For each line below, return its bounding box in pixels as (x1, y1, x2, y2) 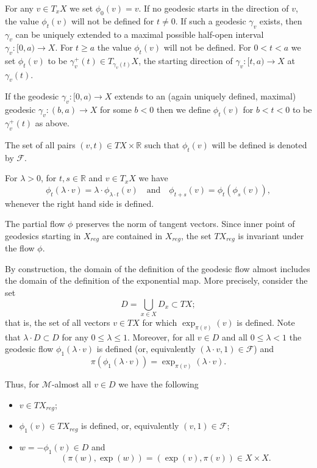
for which (142, 315, 177, 328)
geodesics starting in (5, 229, 81, 242)
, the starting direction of (138, 54, 233, 67)
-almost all (51, 378, 91, 391)
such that (144, 138, 180, 151)
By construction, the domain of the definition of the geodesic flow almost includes (5, 262, 310, 275)
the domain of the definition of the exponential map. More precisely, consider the (5, 274, 308, 287)
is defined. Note (237, 315, 295, 328)
